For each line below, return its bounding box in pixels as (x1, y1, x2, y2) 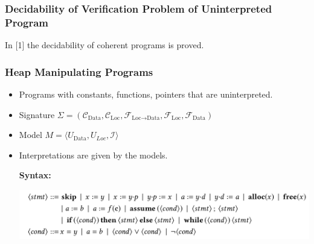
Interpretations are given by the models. (19, 148, 168, 161)
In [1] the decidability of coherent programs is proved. (5, 39, 204, 51)
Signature (19, 108, 55, 120)
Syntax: (19, 169, 51, 181)
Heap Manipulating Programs (5, 64, 153, 79)
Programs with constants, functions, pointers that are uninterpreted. (19, 87, 273, 100)
